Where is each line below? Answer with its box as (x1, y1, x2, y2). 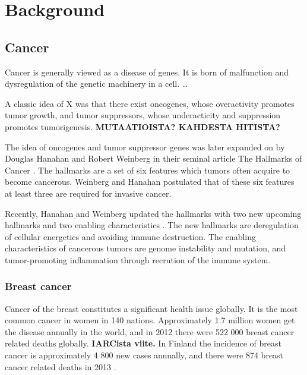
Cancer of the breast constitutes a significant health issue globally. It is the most (5, 302, 298, 314)
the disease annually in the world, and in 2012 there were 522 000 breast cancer (5, 325, 295, 338)
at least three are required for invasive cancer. (5, 187, 172, 199)
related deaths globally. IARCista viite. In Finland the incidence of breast (5, 337, 281, 349)
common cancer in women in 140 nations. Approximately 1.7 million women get (5, 314, 295, 326)
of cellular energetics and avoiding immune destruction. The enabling (5, 230, 257, 242)
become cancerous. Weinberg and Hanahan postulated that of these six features (5, 175, 295, 188)
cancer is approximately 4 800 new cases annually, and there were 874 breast (5, 349, 284, 361)
